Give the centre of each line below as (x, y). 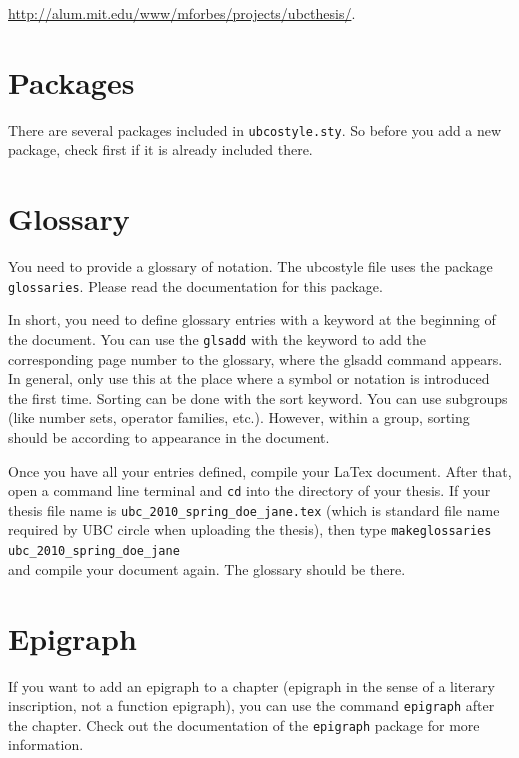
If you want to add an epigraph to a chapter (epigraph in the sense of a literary (251, 685)
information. (46, 744)
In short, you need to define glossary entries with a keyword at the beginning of (252, 319)
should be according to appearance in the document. (169, 436)
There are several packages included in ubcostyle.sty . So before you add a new (255, 129)
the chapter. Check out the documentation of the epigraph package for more (244, 724)
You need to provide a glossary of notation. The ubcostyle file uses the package (250, 266)
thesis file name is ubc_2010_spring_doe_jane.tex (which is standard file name (254, 509)
